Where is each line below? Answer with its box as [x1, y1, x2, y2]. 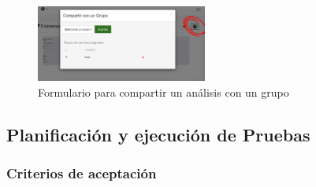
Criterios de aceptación [6, 163, 157, 183]
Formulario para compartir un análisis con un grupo [38, 84, 289, 101]
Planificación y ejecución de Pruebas [6, 123, 310, 147]
